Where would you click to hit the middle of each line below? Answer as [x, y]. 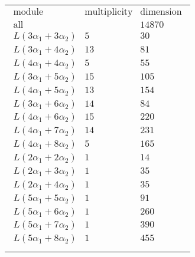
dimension [161, 12]
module [28, 12]
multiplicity [109, 12]
